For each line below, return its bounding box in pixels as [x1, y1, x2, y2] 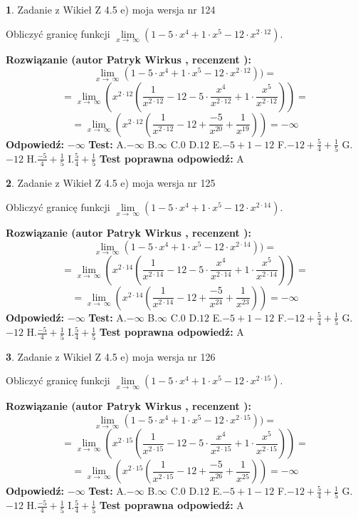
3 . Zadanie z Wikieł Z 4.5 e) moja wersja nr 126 [6, 349, 216, 364]
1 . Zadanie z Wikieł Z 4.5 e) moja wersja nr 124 [6, 2, 216, 16]
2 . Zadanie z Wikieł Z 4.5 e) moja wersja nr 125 [6, 175, 216, 190]
